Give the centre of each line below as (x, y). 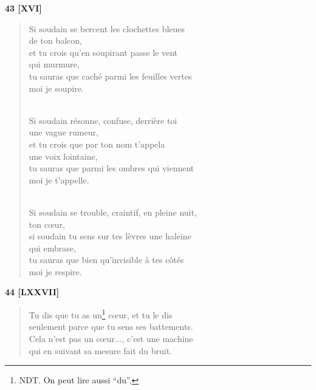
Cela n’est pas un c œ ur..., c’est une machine (111, 338)
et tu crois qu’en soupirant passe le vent (103, 52)
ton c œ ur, (47, 224)
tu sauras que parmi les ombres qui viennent (112, 168)
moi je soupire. (56, 88)
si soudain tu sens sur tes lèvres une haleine (110, 236)
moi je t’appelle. (59, 180)
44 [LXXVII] (32, 292)
